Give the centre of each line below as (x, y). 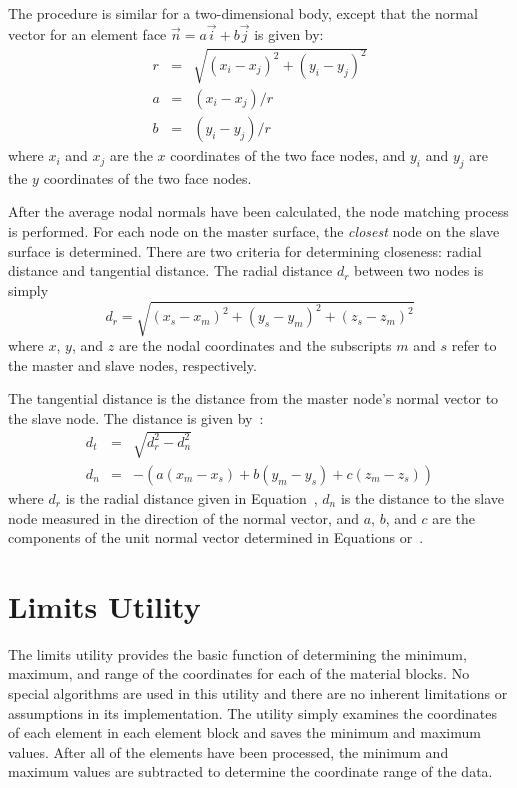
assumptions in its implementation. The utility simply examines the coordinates (253, 712)
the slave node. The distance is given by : (136, 417)
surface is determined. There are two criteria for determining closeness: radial (245, 250)
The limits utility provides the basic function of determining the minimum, (237, 653)
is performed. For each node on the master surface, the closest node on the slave (254, 231)
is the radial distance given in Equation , (191, 497)
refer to (474, 344)
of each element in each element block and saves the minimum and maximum (244, 732)
